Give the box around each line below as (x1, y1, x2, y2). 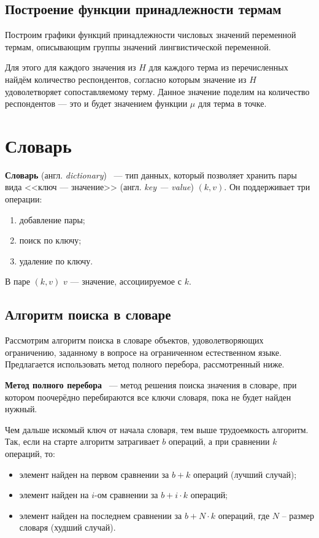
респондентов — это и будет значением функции (5, 97, 188, 110)
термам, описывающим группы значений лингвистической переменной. (5, 40, 271, 53)
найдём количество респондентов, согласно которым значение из (5, 72, 247, 85)
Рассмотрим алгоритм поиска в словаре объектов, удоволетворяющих (5, 334, 264, 347)
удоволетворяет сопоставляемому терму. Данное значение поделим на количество (5, 85, 310, 98)
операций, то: (5, 447, 55, 459)
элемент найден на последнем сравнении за (19, 509, 182, 521)
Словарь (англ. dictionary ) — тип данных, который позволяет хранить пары (5, 168, 297, 181)
